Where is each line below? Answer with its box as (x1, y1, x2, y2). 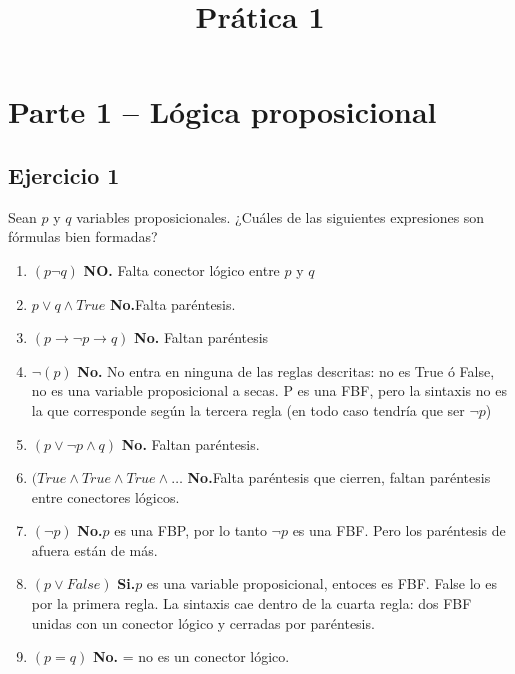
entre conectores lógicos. (31, 486, 180, 507)
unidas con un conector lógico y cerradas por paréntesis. (31, 612, 375, 633)
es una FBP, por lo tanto (114, 520, 267, 541)
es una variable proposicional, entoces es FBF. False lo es (146, 573, 497, 594)
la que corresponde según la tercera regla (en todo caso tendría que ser (31, 399, 465, 420)
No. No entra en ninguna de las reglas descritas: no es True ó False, (77, 360, 495, 381)
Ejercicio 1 (8, 159, 120, 190)
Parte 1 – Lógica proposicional (8, 91, 437, 132)
